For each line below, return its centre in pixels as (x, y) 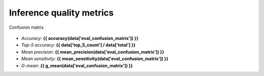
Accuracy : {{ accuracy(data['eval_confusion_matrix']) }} (80, 38)
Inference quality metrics (61, 13)
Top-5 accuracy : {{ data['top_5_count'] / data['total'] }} (78, 45)
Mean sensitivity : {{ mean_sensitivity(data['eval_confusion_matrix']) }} (95, 59)
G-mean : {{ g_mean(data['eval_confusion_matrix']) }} (77, 65)
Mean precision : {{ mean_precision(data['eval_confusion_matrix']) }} (93, 52)
